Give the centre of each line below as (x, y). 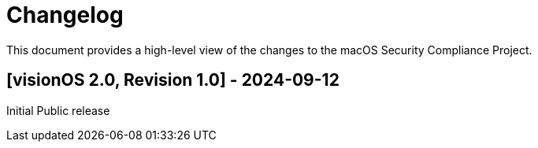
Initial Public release (58, 110)
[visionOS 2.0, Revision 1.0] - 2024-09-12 (173, 80)
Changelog (65, 15)
